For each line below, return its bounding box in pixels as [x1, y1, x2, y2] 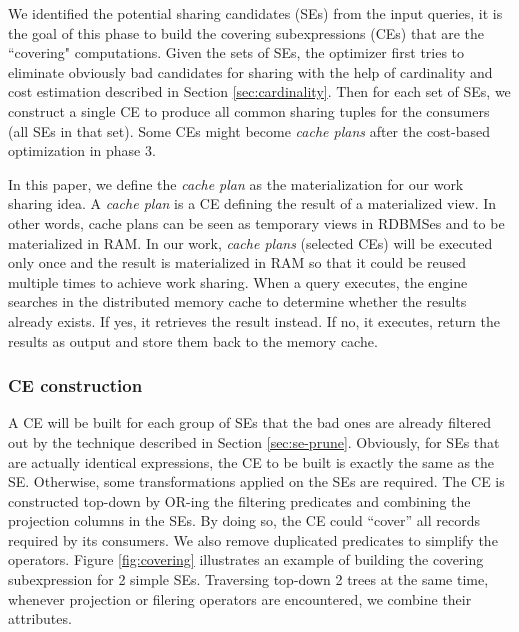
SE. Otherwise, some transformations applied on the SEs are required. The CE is [8, 471, 505, 492]
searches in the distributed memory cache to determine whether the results [8, 291, 467, 312]
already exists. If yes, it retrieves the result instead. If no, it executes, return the [8, 310, 500, 331]
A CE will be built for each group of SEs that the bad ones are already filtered [8, 412, 491, 433]
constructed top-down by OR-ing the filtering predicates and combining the [8, 490, 471, 511]
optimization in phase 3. [8, 140, 156, 161]
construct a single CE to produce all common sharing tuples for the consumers [8, 100, 490, 121]
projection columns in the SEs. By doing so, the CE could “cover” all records [8, 510, 480, 531]
